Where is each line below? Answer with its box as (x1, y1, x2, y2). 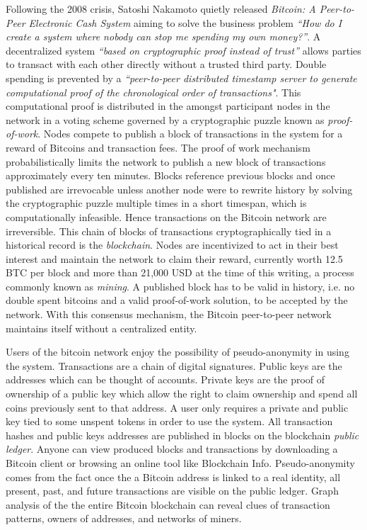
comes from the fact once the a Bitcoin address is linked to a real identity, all (6, 469, 341, 484)
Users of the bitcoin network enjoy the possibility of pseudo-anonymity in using (6, 344, 349, 359)
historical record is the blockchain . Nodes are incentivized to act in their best (6, 237, 339, 252)
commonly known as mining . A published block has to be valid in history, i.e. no (6, 278, 355, 293)
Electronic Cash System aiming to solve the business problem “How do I (28, 15, 342, 30)
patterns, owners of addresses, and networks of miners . (6, 511, 242, 526)
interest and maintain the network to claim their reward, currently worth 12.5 (6, 251, 343, 266)
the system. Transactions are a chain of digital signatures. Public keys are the (6, 358, 342, 373)
